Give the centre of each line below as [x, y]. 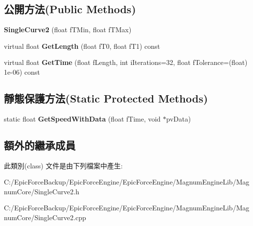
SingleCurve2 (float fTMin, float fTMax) [68, 30]
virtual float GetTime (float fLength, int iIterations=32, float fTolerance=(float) [126, 62]
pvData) [179, 118]
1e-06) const [22, 72]
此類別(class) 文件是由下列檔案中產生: [63, 165]
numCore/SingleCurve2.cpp [45, 217]
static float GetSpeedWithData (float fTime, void [82, 118]
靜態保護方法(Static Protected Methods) [106, 98]
